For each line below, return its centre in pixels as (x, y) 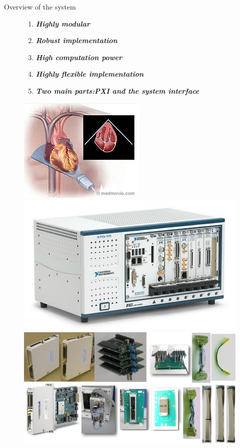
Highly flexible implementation (90, 74)
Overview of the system (40, 7)
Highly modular (63, 23)
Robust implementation (76, 40)
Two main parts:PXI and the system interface (117, 90)
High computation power (79, 57)
